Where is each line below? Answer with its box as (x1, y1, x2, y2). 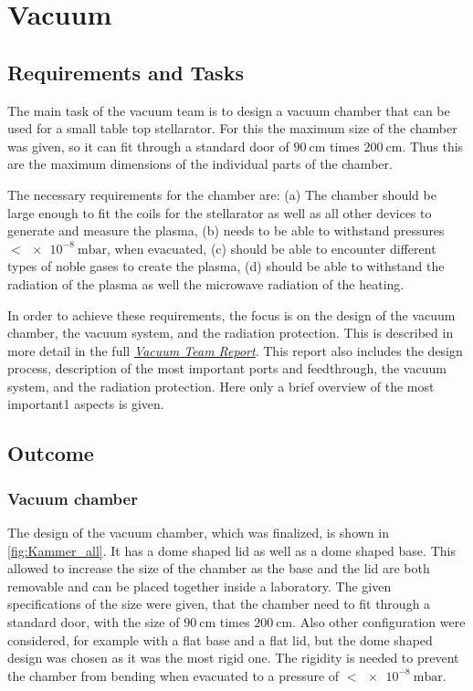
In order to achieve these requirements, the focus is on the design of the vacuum (7, 305, 456, 324)
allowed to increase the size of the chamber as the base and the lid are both (7, 559, 430, 578)
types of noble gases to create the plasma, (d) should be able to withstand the (7, 257, 445, 276)
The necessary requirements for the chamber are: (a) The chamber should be (7, 184, 436, 204)
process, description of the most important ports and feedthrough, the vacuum (7, 359, 447, 378)
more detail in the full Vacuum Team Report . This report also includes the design (7, 340, 463, 360)
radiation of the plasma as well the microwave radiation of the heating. (7, 274, 405, 293)
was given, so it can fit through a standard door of (7, 136, 289, 155)
